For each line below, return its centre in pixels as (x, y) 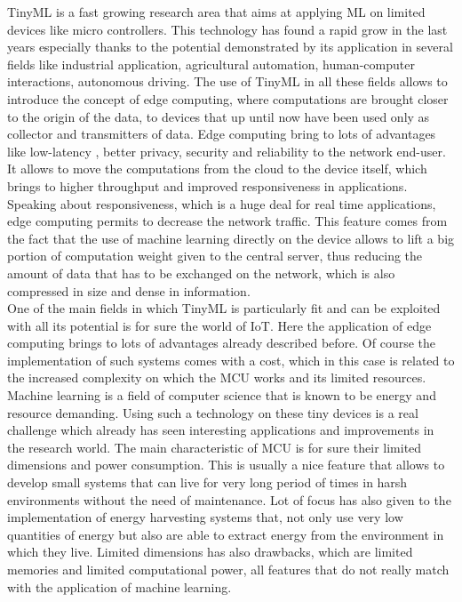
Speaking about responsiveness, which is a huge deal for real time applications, (222, 203)
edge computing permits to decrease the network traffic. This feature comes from (227, 221)
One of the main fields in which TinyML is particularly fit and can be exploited (224, 308)
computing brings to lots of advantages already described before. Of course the (222, 343)
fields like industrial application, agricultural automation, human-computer (211, 64)
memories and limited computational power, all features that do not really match (228, 569)
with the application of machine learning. (119, 586)
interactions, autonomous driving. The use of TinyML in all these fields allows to (227, 81)
